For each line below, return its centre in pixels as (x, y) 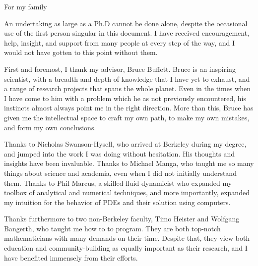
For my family (26, 6)
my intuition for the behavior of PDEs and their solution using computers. (117, 202)
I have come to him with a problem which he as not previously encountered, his (125, 98)
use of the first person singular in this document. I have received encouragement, (127, 33)
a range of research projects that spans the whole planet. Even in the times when (127, 88)
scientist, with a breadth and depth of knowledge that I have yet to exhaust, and (127, 79)
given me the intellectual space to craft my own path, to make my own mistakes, (127, 117)
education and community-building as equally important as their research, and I (126, 248)
